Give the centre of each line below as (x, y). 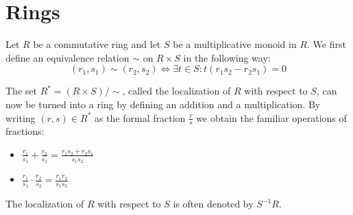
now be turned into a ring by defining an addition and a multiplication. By (163, 104)
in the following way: (227, 57)
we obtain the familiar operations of (271, 117)
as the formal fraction (140, 117)
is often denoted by (213, 204)
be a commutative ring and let (97, 44)
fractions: (25, 131)
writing (21, 117)
